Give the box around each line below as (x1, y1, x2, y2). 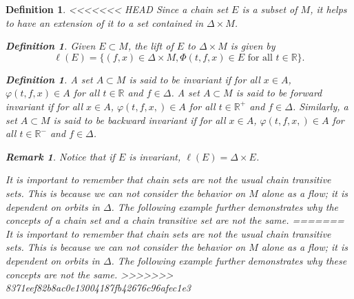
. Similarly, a (293, 99, 348, 113)
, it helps (310, 2, 347, 16)
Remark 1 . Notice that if (6, 149, 115, 163)
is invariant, (129, 149, 181, 163)
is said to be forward (236, 85, 322, 100)
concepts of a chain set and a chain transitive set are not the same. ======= (6, 213, 344, 227)
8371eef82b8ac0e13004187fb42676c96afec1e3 (6, 280, 191, 295)
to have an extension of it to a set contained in (6, 15, 203, 30)
